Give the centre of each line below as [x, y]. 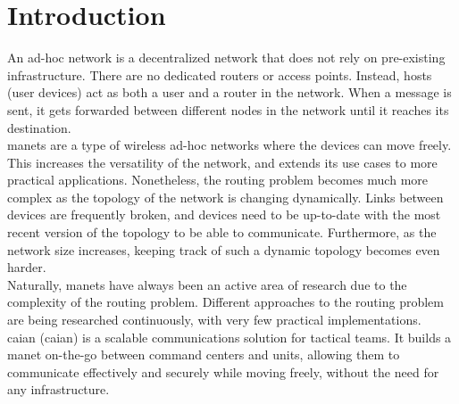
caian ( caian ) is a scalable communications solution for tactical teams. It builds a [229, 337]
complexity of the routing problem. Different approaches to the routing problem [225, 302]
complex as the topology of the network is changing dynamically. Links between [225, 197]
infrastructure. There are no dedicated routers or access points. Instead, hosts [220, 74]
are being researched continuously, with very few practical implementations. [214, 320]
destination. [39, 127]
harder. [27, 267]
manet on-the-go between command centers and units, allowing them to [204, 355]
